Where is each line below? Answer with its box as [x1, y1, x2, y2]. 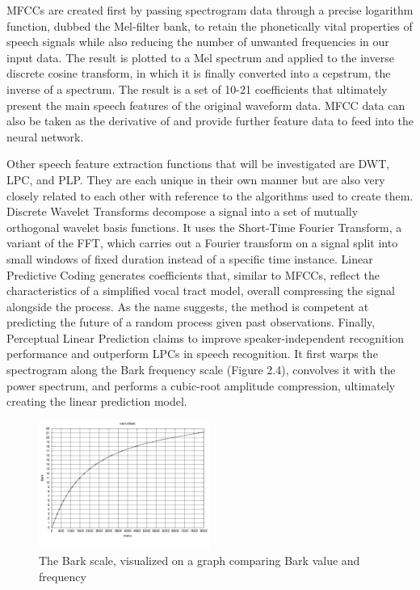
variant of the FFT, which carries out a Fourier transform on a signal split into [6, 234, 398, 251]
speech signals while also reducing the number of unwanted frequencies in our [6, 33, 389, 50]
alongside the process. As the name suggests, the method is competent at [6, 297, 369, 314]
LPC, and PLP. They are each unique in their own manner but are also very [6, 171, 385, 188]
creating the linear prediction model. [6, 393, 187, 410]
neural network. [6, 128, 84, 145]
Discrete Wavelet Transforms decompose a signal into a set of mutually [6, 203, 359, 220]
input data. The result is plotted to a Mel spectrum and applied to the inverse [6, 48, 394, 65]
